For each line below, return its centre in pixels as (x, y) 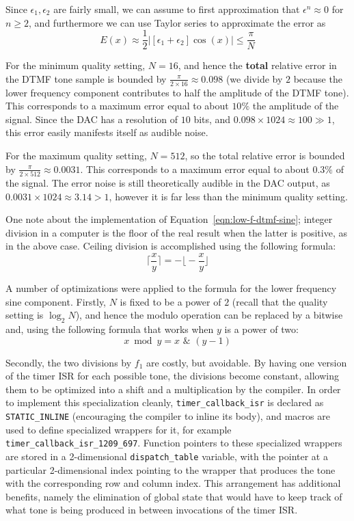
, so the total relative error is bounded (265, 156)
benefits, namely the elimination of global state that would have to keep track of (174, 496)
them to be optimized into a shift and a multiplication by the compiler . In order (173, 389)
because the (318, 78)
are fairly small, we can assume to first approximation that (177, 9)
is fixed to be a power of (171, 301)
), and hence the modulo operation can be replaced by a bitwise (209, 315)
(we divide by (254, 78)
